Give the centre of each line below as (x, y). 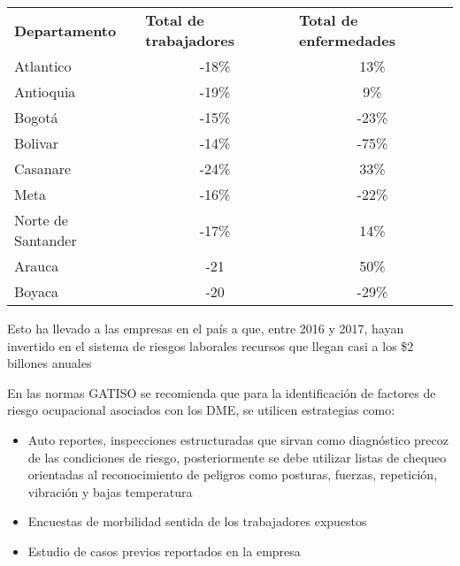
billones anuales (50, 363)
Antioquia (45, 92)
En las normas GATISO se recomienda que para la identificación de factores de (222, 392)
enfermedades (347, 40)
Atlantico (43, 66)
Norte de (41, 220)
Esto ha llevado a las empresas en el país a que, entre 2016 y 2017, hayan (206, 328)
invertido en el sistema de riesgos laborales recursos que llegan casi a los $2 (211, 345)
